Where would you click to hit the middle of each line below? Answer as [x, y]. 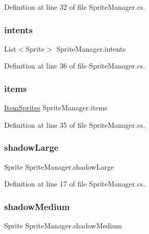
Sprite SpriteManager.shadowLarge [59, 166]
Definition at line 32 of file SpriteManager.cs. [75, 7]
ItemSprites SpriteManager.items [56, 108]
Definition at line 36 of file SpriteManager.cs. [75, 66]
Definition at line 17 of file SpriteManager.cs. [75, 184]
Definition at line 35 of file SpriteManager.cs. [75, 124]
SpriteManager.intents [91, 48]
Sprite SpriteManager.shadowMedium [63, 226]
